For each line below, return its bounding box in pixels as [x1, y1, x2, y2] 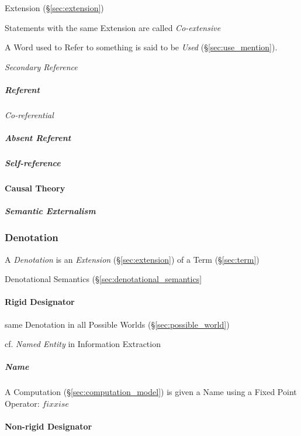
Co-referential [5, 108, 54, 121]
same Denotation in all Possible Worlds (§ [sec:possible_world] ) [5, 318, 230, 330]
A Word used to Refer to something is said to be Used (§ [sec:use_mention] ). [5, 41, 278, 53]
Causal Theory [5, 182, 65, 194]
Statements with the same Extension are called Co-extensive [5, 21, 221, 33]
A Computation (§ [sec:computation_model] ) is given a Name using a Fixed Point [5, 386, 297, 398]
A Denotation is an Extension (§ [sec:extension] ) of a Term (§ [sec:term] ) [5, 253, 260, 265]
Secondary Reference [5, 60, 78, 73]
